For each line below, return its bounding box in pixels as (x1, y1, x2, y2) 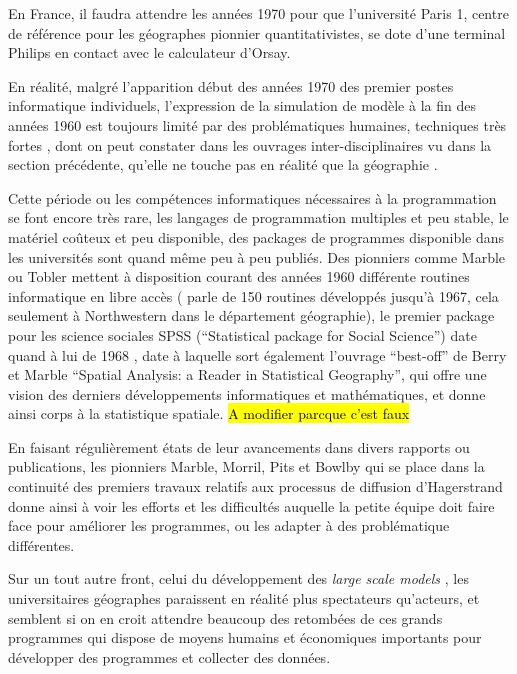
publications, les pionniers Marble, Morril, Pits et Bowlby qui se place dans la (8, 456, 485, 477)
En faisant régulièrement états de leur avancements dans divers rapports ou (8, 436, 470, 457)
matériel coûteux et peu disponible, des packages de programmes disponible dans (8, 226, 505, 247)
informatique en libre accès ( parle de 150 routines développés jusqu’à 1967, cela (8, 285, 499, 306)
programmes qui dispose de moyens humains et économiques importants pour (8, 627, 482, 648)
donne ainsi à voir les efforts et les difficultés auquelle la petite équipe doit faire (8, 495, 495, 516)
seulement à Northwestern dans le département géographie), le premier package (8, 305, 495, 326)
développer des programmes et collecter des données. (8, 646, 331, 667)
